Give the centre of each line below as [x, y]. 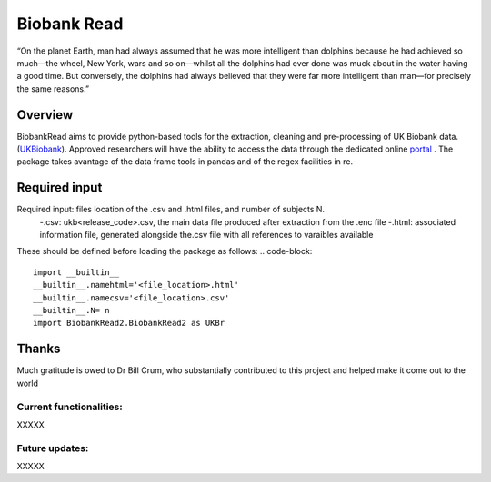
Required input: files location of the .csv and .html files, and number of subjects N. [171, 210]
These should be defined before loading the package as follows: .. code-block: [165, 251]
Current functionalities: [70, 407]
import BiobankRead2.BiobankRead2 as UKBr [129, 323]
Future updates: [53, 448]
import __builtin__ [76, 272]
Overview [45, 115]
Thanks [39, 349]
